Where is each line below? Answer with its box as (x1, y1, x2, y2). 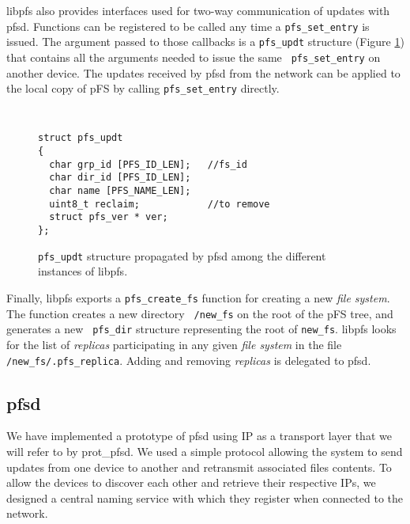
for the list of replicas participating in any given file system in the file (6, 336, 342, 352)
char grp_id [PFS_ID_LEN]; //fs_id (49, 158, 247, 170)
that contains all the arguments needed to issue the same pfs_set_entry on (6, 48, 381, 65)
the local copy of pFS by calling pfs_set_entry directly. (6, 80, 280, 97)
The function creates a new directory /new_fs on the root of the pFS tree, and (6, 305, 393, 321)
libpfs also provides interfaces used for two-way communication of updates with (6, 2, 390, 18)
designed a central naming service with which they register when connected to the (6, 489, 404, 506)
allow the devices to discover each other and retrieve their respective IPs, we (6, 474, 376, 491)
